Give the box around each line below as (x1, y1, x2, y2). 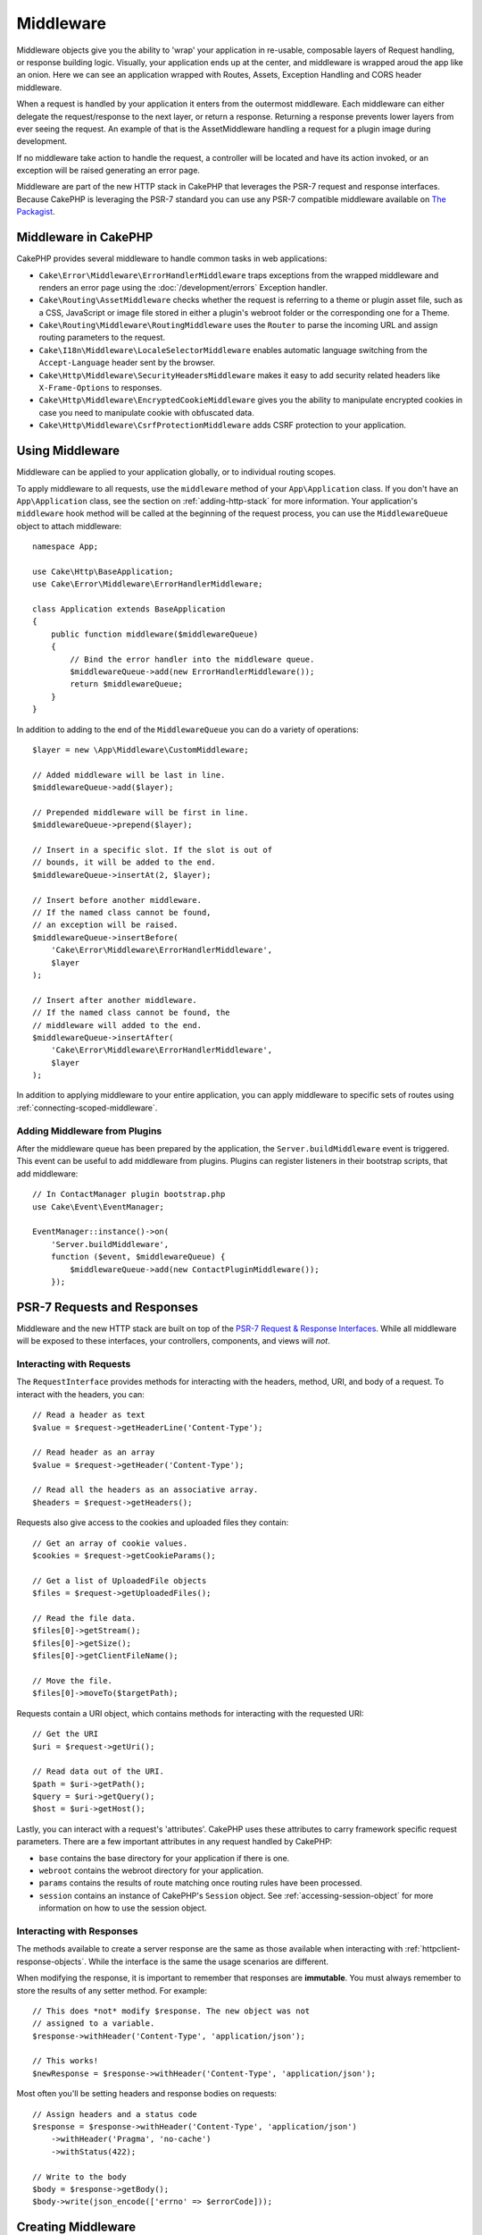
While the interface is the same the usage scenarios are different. (87, 1956, 329, 1967)
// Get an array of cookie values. (32, 1538, 188, 1548)
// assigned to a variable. (32, 2019, 155, 2028)
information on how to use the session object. (38, 1902, 207, 1913)
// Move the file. (32, 1675, 113, 1685)
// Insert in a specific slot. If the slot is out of (32, 845, 272, 856)
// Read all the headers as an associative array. (32, 1485, 259, 1495)
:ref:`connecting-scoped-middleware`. (16, 1102, 158, 1113)
